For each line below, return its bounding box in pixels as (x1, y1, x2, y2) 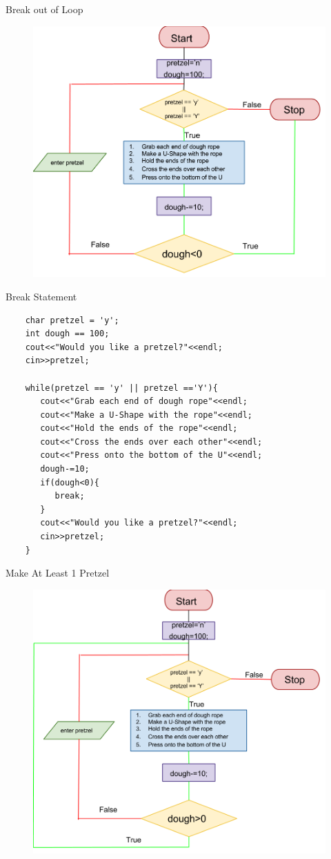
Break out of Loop (6, 2, 83, 16)
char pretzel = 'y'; (25, 315, 119, 325)
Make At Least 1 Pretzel (6, 566, 110, 580)
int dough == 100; (25, 329, 110, 339)
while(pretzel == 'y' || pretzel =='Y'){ (25, 383, 218, 393)
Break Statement (6, 289, 77, 303)
